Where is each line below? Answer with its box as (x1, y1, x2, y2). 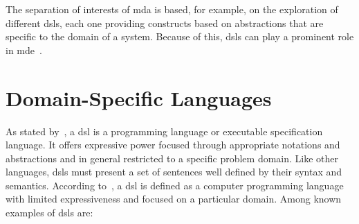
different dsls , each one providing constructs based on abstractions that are (6, 15, 324, 30)
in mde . (6, 42, 42, 57)
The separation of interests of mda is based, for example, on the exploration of (6, 2, 338, 16)
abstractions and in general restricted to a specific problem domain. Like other (6, 150, 339, 165)
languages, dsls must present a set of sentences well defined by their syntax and (6, 164, 342, 179)
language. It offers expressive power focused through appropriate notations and (6, 137, 340, 152)
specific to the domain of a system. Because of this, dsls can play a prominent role (6, 29, 354, 44)
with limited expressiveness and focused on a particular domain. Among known (6, 191, 342, 206)
